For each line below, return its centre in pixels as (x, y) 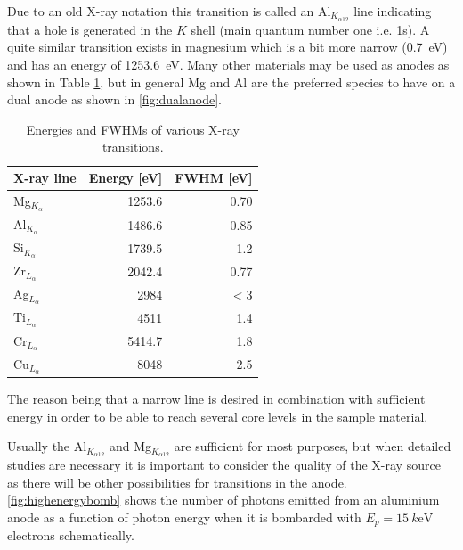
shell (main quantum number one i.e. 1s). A (310, 29)
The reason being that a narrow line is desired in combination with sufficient (216, 398)
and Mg (130, 446)
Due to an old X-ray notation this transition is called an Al (169, 11)
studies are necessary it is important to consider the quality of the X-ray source (224, 465)
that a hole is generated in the (90, 29)
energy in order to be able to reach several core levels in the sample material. (218, 416)
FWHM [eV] (214, 178)
